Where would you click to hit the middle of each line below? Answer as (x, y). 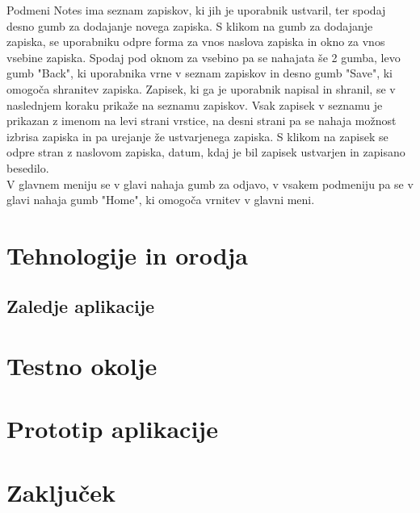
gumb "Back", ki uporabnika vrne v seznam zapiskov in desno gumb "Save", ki (200, 73)
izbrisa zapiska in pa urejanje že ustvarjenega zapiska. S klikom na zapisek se (197, 136)
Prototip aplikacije (112, 429)
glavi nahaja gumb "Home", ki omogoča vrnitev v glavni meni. (161, 200)
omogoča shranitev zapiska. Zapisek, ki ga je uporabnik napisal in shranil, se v (201, 88)
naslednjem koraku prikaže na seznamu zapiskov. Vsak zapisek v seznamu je (195, 104)
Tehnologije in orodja (128, 254)
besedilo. (28, 167)
